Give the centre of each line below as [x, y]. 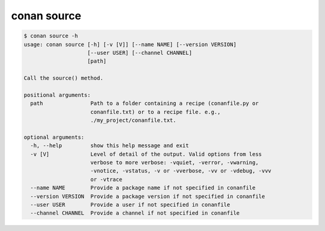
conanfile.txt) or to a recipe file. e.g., [156, 112]
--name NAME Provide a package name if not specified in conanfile [143, 188]
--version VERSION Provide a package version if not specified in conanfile [148, 196]
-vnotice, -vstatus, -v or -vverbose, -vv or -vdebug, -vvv [181, 171]
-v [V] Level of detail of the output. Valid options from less [146, 154]
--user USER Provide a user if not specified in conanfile [130, 204]
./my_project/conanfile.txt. [134, 120]
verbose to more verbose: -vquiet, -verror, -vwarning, [175, 163]
